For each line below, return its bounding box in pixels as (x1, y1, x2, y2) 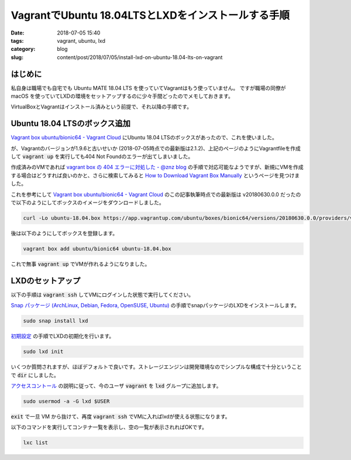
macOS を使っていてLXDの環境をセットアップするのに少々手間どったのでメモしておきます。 (11, 92, 233, 99)
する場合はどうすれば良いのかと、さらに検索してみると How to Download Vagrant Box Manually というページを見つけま (11, 171, 300, 178)
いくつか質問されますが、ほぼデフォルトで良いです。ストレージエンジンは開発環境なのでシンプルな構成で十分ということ (11, 363, 302, 370)
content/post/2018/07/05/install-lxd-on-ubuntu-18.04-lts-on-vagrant (57, 53, 223, 61)
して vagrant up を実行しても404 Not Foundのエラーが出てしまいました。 (11, 153, 194, 160)
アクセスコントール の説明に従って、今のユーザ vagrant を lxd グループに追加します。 (11, 382, 222, 389)
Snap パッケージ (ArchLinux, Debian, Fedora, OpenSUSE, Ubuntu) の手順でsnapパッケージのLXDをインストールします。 (11, 302, 300, 309)
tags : (11, 37, 24, 44)
